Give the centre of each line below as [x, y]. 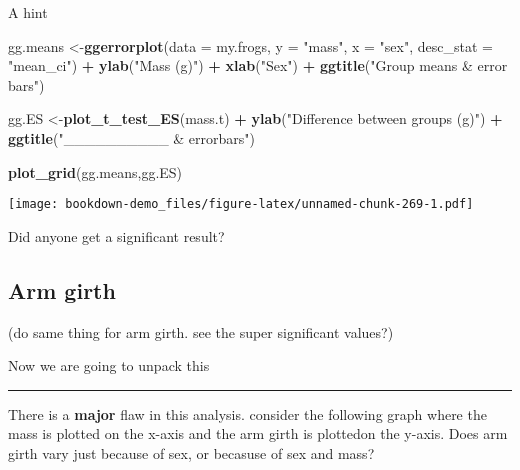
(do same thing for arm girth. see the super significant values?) [201, 331]
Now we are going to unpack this [109, 365]
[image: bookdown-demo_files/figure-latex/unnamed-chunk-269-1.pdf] [241, 204]
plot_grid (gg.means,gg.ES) [95, 171]
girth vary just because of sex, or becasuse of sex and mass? [191, 452]
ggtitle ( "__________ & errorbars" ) [131, 137]
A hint [28, 12]
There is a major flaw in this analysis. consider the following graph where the [247, 413]
